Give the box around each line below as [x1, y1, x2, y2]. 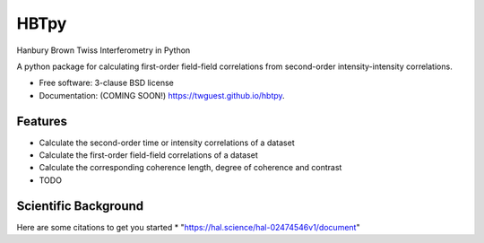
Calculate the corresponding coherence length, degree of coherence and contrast [39, 162, 342, 173]
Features [16, 113, 67, 129]
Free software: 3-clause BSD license [39, 77, 174, 89]
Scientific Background [16, 198, 144, 213]
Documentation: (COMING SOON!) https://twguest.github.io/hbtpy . [39, 90, 286, 100]
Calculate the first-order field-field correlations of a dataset [39, 150, 259, 161]
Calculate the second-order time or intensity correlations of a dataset [39, 137, 295, 148]
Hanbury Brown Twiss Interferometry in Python [16, 45, 191, 56]
